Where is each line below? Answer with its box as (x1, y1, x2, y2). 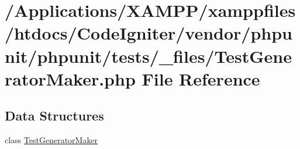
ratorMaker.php (5, 66, 136, 90)
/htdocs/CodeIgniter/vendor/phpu (5, 21, 292, 45)
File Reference (142, 66, 260, 90)
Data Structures (5, 107, 104, 125)
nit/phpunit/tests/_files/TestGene (5, 44, 292, 68)
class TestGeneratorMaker (5, 134, 98, 146)
